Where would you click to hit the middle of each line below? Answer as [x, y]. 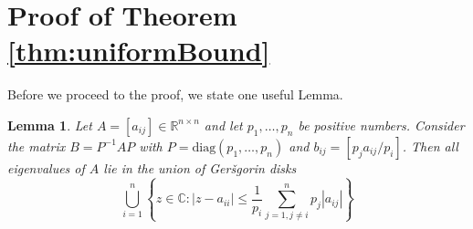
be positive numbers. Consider [381, 125]
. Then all [430, 146]
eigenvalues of [46, 167]
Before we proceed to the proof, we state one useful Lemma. [175, 94]
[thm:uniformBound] [139, 51]
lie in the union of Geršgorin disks [200, 167]
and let [223, 125]
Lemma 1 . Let [50, 125]
